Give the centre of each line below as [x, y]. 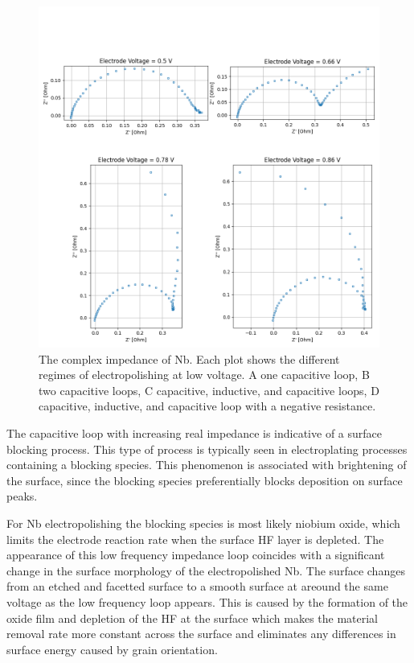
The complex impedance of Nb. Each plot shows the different [189, 358]
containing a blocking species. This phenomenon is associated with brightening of [207, 465]
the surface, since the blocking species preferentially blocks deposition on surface [205, 480]
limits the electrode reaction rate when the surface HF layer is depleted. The [195, 539]
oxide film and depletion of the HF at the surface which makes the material [193, 618]
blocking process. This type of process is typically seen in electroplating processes [207, 449]
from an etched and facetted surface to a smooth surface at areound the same [197, 586]
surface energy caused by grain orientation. [112, 649]
